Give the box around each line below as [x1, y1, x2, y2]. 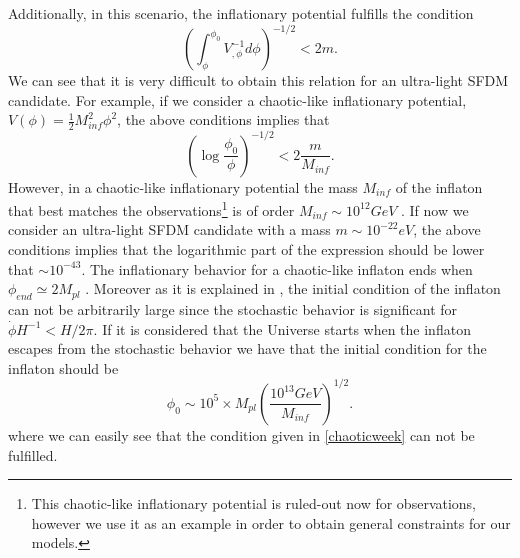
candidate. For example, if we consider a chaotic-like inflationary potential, [8, 89, 467, 110]
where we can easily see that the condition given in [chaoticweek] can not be [8, 424, 475, 445]
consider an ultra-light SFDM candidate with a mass [8, 219, 331, 240]
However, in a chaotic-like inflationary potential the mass [8, 176, 358, 197]
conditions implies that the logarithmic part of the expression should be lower [8, 239, 485, 260]
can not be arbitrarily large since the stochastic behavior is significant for [8, 299, 458, 320]
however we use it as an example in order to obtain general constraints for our [31, 512, 511, 533]
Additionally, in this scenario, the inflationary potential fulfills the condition [8, 3, 474, 23]
